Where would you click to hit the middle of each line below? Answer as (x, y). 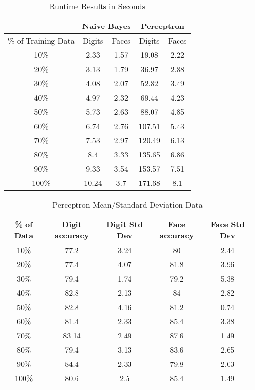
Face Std (228, 224)
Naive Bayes (106, 26)
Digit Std (125, 224)
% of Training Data (41, 40)
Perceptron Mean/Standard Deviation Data (127, 204)
